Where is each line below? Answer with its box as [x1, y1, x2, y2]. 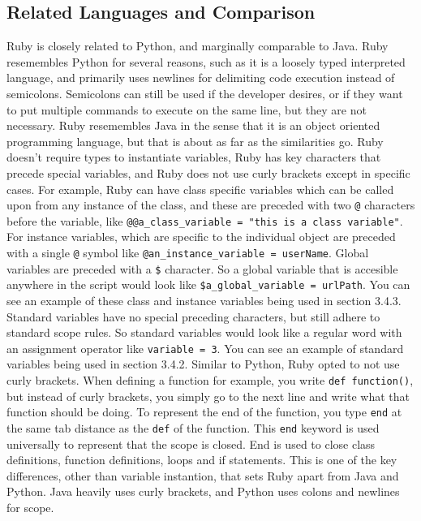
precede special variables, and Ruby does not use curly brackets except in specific [6, 164, 410, 181]
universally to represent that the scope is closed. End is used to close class [6, 435, 376, 452]
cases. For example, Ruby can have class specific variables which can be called [6, 180, 394, 197]
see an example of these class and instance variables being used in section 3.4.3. [6, 292, 402, 309]
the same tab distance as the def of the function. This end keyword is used [6, 419, 380, 436]
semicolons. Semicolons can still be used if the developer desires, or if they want [6, 84, 403, 101]
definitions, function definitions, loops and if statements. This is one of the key [6, 451, 397, 468]
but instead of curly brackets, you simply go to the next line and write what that [6, 387, 410, 404]
